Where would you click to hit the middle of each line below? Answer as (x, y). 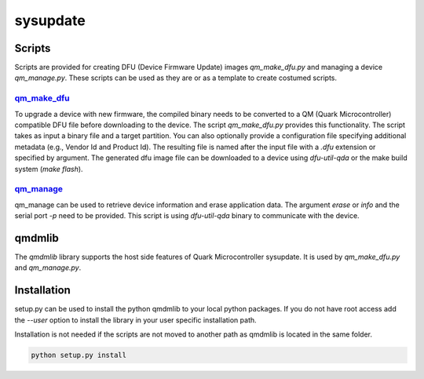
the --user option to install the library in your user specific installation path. (135, 320)
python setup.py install (79, 355)
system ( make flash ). (49, 169)
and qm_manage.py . (48, 268)
